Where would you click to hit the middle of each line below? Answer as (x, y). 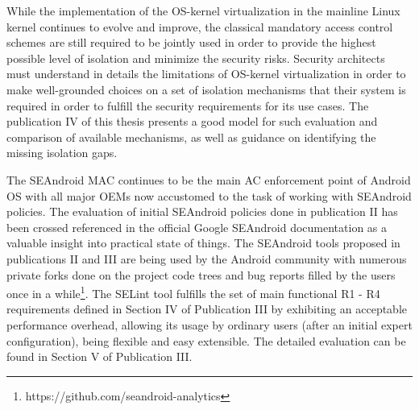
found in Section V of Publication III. (100, 356)
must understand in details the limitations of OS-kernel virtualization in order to (206, 74)
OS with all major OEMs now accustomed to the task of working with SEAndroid (209, 195)
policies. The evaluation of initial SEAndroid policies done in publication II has (202, 211)
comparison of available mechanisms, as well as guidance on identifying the (191, 137)
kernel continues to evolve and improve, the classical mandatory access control (200, 26)
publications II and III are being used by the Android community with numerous (207, 258)
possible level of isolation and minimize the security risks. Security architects (196, 58)
